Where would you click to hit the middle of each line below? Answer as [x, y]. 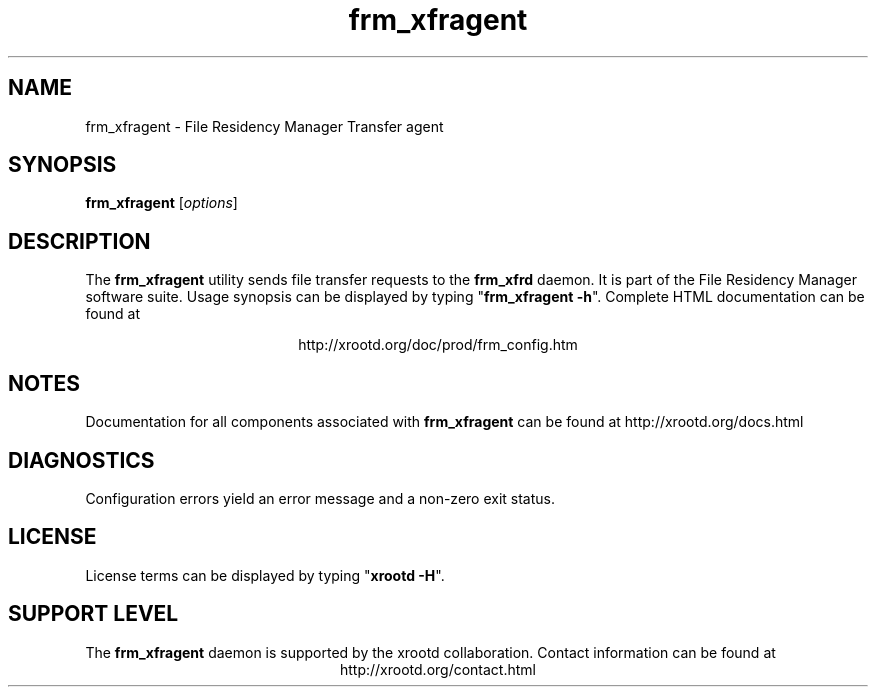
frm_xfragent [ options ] [161, 203]
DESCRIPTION [79, 241]
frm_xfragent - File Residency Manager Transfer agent [264, 126]
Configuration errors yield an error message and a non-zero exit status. [320, 498]
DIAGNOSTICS [81, 460]
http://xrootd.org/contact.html [437, 669]
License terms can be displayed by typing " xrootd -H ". [265, 575]
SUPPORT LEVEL [93, 614]
